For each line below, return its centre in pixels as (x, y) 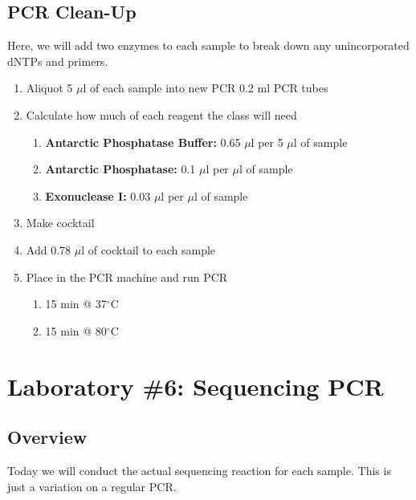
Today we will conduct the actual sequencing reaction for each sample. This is (199, 470)
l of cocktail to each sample (149, 249)
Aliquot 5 (49, 88)
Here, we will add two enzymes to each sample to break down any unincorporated (208, 45)
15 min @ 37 (76, 304)
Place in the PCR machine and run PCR (127, 276)
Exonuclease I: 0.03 (98, 195)
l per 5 (267, 142)
